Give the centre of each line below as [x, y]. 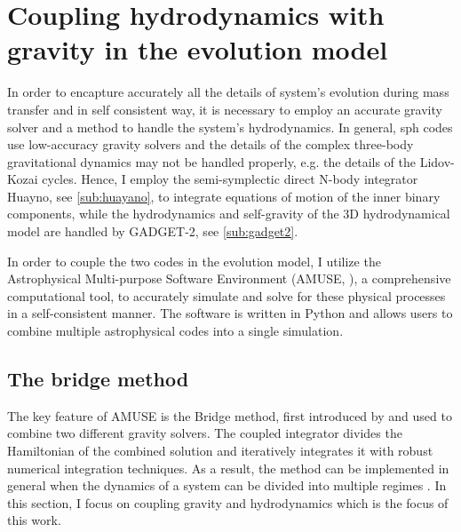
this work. [34, 520]
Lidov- [437, 161]
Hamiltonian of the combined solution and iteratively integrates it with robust [220, 451]
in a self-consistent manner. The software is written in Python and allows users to [230, 313]
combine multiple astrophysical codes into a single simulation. [175, 331]
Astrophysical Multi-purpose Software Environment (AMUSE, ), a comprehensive [229, 278]
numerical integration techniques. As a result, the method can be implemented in [228, 468]
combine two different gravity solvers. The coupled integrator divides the [205, 433]
